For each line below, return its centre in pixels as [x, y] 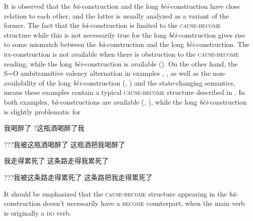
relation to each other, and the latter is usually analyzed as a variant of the [117, 15]
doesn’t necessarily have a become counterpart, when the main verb [144, 203]
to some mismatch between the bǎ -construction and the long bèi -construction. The [127, 44]
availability [20, 82]
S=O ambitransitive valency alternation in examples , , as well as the [107, 73]
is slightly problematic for [42, 111]
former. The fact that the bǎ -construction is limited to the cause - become [112, 25]
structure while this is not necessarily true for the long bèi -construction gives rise [125, 34]
